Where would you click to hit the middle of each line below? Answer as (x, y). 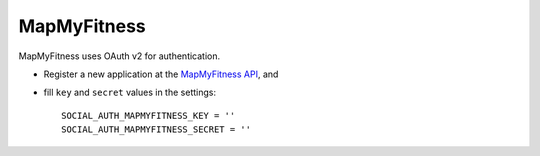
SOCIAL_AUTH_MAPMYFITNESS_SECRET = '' (156, 129)
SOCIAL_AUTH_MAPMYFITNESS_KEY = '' (148, 115)
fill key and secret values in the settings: (130, 92)
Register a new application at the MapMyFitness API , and (161, 74)
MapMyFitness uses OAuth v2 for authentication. (119, 56)
